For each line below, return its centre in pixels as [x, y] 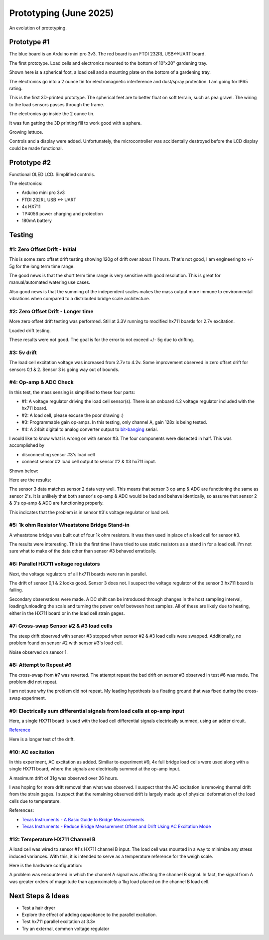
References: [22, 810]
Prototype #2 [30, 162]
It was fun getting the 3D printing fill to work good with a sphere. [75, 123]
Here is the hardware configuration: [46, 865]
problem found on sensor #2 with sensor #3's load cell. [66, 643]
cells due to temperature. [35, 801]
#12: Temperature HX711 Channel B [52, 839]
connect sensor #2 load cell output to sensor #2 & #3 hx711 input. [89, 462]
